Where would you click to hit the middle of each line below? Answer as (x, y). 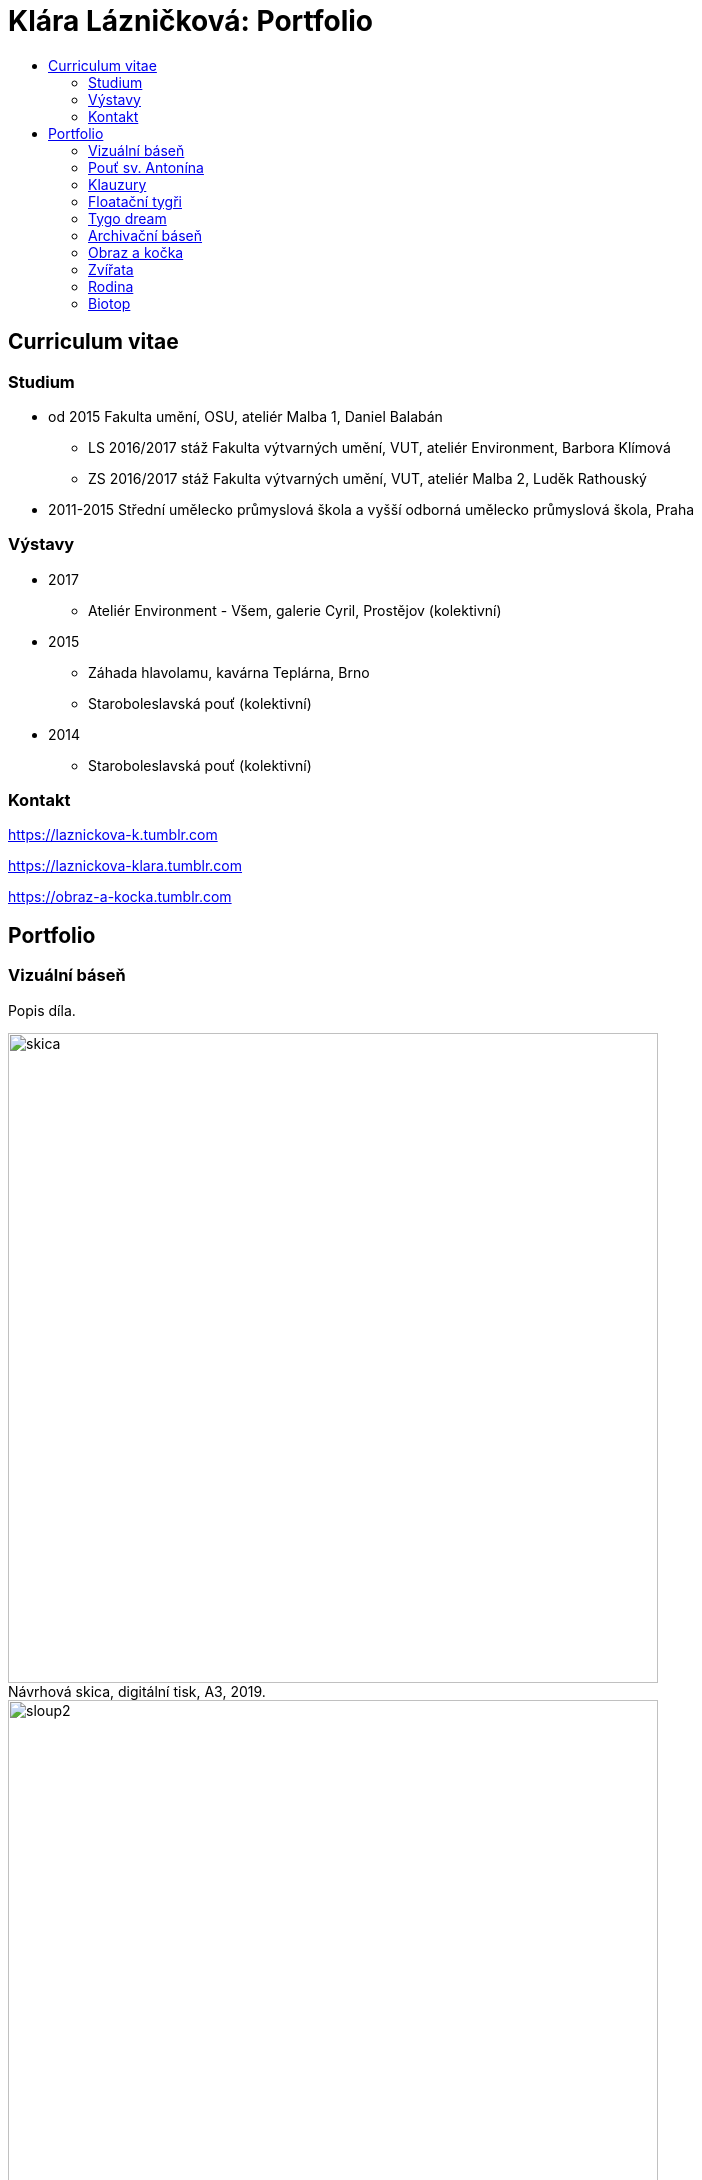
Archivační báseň (145, 235)
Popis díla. (42, 1010)
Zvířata (111, 269)
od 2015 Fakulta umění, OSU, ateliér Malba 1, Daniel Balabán (245, 416)
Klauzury (117, 184)
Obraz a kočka (136, 252)
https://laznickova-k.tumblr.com (113, 835)
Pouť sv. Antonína (146, 167)
